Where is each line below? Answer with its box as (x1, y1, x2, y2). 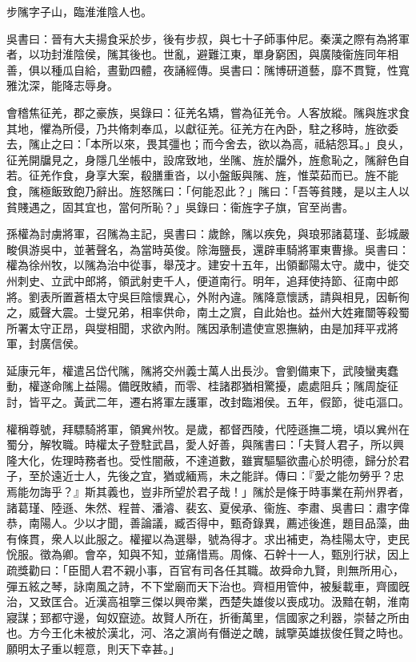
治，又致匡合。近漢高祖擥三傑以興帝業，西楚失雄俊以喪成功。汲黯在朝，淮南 (6, 593, 410, 610)
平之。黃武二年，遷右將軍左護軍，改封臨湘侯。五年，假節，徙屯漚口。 (39, 394, 410, 410)
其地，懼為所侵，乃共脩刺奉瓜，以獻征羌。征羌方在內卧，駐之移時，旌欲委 (6, 119, 398, 136)
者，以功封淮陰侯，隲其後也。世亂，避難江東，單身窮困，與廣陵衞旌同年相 (6, 46, 398, 63)
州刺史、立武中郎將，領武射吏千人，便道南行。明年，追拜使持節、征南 (6, 272, 376, 289)
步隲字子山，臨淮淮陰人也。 (6, 3, 152, 19)
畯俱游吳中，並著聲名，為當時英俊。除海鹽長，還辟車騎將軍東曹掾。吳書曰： (6, 240, 410, 257)
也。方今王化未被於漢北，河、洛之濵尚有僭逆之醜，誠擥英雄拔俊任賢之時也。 (6, 624, 410, 641)
